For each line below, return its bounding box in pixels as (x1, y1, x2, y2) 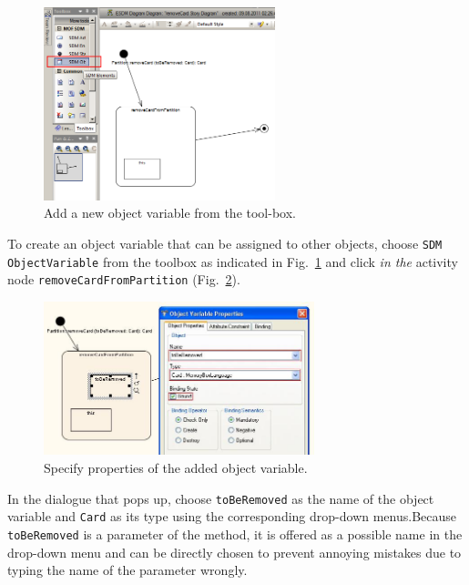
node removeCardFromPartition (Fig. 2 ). (7, 270, 240, 289)
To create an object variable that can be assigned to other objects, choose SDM (7, 233, 443, 252)
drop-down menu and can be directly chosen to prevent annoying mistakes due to (7, 542, 462, 561)
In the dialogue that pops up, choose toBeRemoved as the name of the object (7, 488, 434, 508)
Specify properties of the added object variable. (44, 457, 308, 477)
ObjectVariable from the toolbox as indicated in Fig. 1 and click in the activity (7, 251, 458, 271)
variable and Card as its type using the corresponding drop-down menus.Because (7, 507, 457, 526)
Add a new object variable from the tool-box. (44, 203, 296, 222)
